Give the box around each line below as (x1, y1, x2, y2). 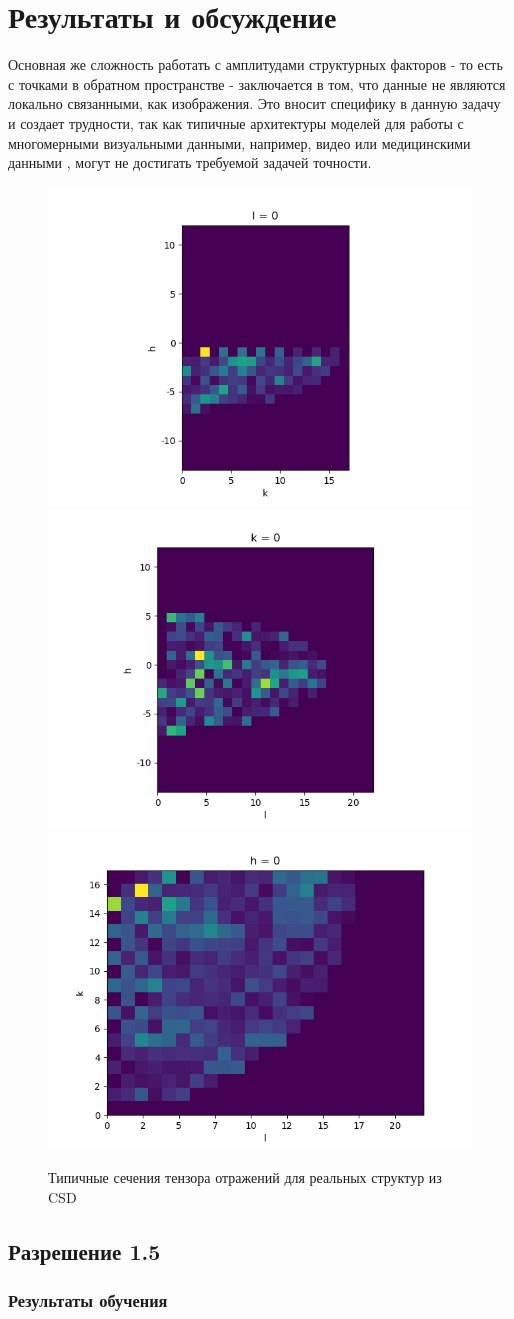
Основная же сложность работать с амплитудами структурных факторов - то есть (8, 54, 503, 75)
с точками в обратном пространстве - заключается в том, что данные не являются (8, 73, 506, 94)
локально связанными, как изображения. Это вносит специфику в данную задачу (8, 93, 501, 114)
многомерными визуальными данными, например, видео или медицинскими (8, 132, 471, 153)
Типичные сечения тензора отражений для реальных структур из (48, 1167, 442, 1188)
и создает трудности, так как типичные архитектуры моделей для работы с (8, 112, 464, 133)
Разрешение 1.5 (8, 1236, 161, 1267)
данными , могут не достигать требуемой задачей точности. (8, 152, 372, 173)
